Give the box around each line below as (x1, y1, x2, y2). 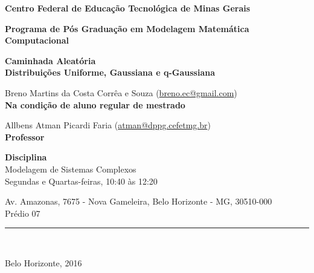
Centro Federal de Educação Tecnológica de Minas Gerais (5, 2, 251, 14)
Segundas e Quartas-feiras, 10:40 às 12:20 (5, 174, 158, 187)
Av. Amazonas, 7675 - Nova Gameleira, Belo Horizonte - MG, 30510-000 (5, 195, 272, 208)
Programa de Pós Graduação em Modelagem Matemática (5, 22, 249, 35)
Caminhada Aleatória (5, 54, 96, 67)
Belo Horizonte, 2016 (5, 256, 82, 269)
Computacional (5, 34, 69, 47)
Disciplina (5, 151, 47, 163)
